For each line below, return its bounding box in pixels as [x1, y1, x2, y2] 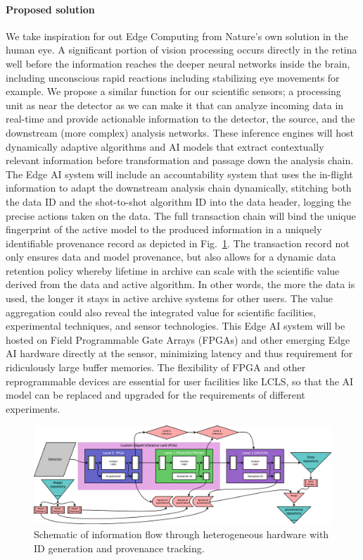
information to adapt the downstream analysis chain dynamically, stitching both [6, 180, 352, 195]
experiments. [6, 401, 60, 416]
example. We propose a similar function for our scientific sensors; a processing [6, 84, 341, 99]
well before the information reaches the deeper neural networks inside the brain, [6, 56, 350, 70]
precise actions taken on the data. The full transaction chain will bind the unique [6, 208, 356, 223]
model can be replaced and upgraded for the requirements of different [6, 387, 305, 402]
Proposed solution [6, 1, 95, 16]
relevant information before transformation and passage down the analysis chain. [6, 153, 354, 168]
